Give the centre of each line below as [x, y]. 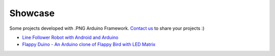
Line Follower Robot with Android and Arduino [70, 37]
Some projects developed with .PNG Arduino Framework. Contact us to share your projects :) [107, 28]
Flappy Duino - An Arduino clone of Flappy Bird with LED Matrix [89, 44]
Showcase [32, 13]
